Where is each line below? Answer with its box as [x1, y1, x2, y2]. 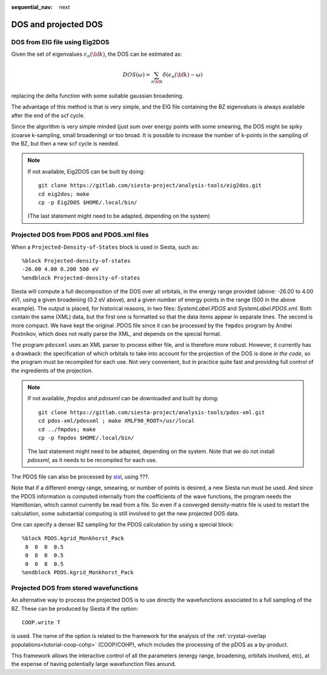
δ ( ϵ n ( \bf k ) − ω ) [162, 72, 203, 80]
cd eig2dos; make [38, 190, 90, 197]
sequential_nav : [11, 4, 53, 10]
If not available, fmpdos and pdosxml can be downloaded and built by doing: [27, 395, 219, 402]
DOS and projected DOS [11, 19, 103, 30]
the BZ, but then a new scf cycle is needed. [11, 140, 119, 147]
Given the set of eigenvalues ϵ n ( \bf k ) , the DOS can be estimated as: [11, 50, 182, 59]
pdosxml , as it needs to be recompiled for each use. [27, 456, 157, 463]
